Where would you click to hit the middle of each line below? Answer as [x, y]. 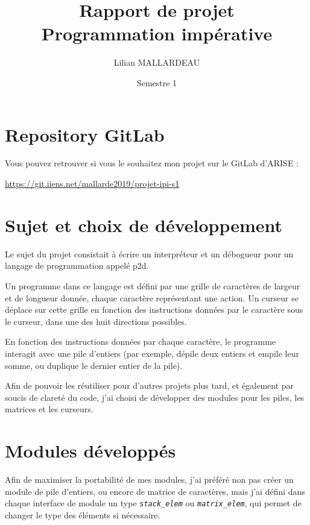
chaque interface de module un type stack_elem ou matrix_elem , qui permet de [153, 503]
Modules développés [90, 451]
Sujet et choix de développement [144, 225]
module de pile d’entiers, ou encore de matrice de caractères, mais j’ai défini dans [155, 491]
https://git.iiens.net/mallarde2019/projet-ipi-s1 [92, 184]
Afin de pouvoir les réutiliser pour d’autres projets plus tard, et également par [150, 385]
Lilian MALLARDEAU [157, 62]
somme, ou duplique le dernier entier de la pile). [94, 365]
